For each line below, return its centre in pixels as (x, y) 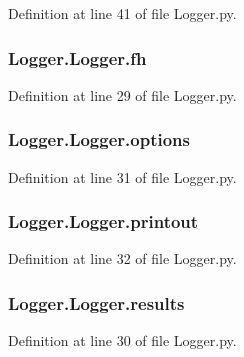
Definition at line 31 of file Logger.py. (122, 176)
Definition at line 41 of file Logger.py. (122, 13)
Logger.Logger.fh (77, 57)
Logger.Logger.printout (103, 221)
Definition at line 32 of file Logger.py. (122, 258)
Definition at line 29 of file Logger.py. (122, 94)
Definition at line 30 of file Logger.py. (122, 340)
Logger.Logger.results (96, 302)
